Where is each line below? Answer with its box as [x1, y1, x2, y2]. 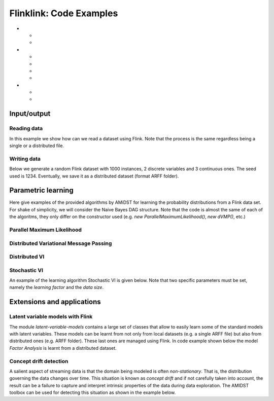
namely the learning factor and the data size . [9, 284, 104, 290]
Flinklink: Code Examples [9, 8, 118, 19]
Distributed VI [9, 253, 45, 261]
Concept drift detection [9, 357, 68, 364]
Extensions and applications [9, 298, 101, 306]
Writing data [9, 155, 41, 162]
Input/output [9, 110, 51, 118]
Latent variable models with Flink [9, 313, 93, 320]
